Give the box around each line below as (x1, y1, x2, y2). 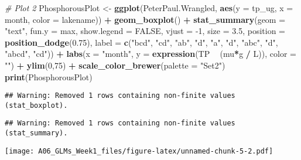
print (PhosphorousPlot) (5, 70, 93, 83)
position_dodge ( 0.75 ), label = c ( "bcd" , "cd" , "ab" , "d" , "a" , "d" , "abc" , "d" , (5, 36, 278, 48)
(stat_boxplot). (5, 101, 68, 110)
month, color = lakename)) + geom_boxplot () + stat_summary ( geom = (5, 13, 286, 25)
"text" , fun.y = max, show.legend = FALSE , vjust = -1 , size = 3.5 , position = (5, 25, 285, 37)
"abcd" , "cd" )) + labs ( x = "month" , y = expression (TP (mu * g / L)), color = (5, 47, 296, 60)
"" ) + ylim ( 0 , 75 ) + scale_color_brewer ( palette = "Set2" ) (5, 59, 225, 71)
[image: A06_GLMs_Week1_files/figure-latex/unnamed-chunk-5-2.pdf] (5, 147, 273, 155)
